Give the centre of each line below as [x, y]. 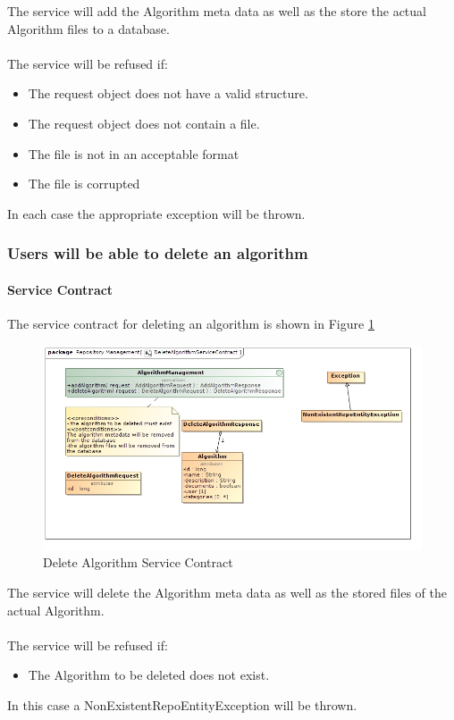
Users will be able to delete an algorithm [158, 253]
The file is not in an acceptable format [134, 153]
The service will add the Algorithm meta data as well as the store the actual [217, 11]
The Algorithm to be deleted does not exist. [149, 675]
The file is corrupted [84, 184]
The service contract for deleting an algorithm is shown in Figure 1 [191, 323]
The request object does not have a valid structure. [168, 93]
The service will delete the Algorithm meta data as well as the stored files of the [227, 593]
